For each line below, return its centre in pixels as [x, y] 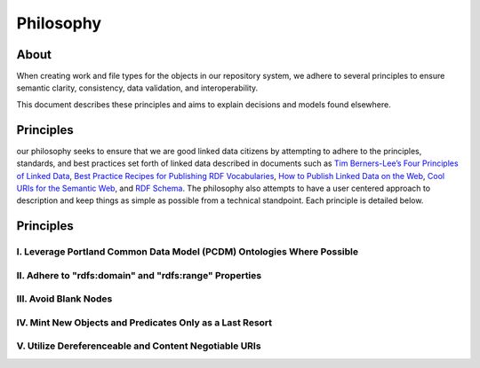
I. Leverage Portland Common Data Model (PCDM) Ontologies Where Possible [188, 252]
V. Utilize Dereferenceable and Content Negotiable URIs [139, 346]
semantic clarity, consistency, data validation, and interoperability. [137, 88]
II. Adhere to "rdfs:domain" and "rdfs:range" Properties [139, 275]
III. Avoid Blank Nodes [64, 299]
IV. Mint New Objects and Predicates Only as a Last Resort [144, 322]
